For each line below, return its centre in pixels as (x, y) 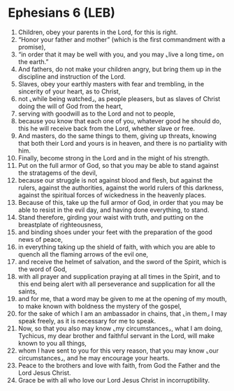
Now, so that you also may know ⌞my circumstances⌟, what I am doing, (120, 328)
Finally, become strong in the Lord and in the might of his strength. (114, 158)
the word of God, (42, 269)
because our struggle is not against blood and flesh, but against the (115, 180)
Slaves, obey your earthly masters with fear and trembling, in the (111, 84)
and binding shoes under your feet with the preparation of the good (115, 232)
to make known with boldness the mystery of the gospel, (100, 306)
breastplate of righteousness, (60, 224)
